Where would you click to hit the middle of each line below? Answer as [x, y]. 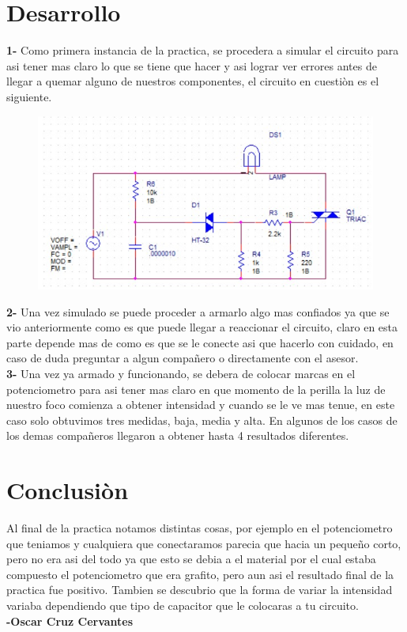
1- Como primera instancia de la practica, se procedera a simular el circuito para [203, 50]
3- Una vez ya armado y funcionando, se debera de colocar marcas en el [181, 373]
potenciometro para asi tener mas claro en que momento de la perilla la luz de [196, 389]
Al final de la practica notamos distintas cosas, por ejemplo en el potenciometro [200, 528]
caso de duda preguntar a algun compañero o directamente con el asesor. [183, 358]
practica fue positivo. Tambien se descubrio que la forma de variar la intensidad [200, 590]
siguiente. [29, 96]
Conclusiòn [68, 490]
